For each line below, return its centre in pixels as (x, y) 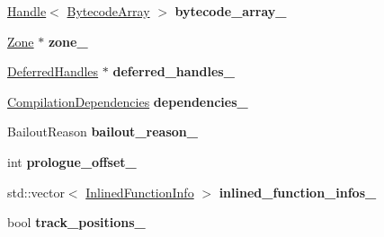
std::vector (36, 192)
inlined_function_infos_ (298, 192)
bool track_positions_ (76, 222)
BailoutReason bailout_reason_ (103, 132)
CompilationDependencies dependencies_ (128, 101)
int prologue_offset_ (72, 161)
